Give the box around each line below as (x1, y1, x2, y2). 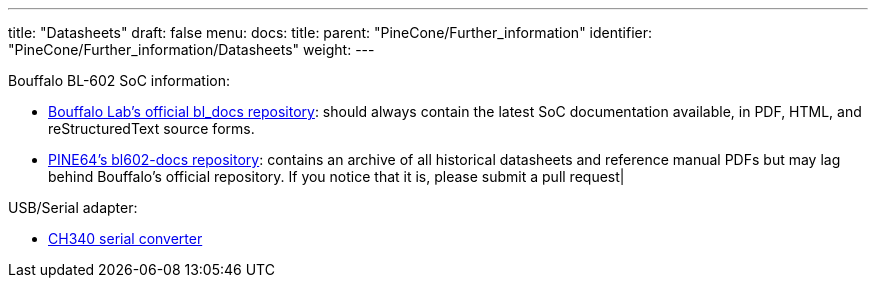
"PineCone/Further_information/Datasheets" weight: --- (8, 41, 375, 58)
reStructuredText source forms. (48, 120, 255, 137)
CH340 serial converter (48, 230, 203, 247)
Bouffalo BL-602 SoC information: (8, 72, 230, 89)
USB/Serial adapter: (8, 199, 138, 216)
